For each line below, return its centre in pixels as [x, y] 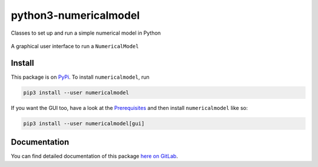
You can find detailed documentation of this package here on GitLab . [95, 156]
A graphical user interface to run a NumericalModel [75, 46]
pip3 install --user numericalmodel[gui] [84, 123]
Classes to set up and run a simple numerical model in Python [86, 33]
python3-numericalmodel [75, 15]
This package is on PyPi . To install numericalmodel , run [80, 77]
